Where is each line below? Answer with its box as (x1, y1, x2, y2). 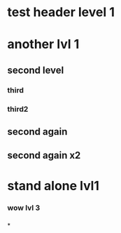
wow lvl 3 (7, 203, 41, 213)
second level (7, 64, 64, 76)
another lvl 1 (7, 36, 80, 53)
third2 (7, 104, 29, 114)
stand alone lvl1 (7, 178, 100, 194)
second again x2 (7, 149, 81, 161)
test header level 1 (7, 4, 115, 20)
